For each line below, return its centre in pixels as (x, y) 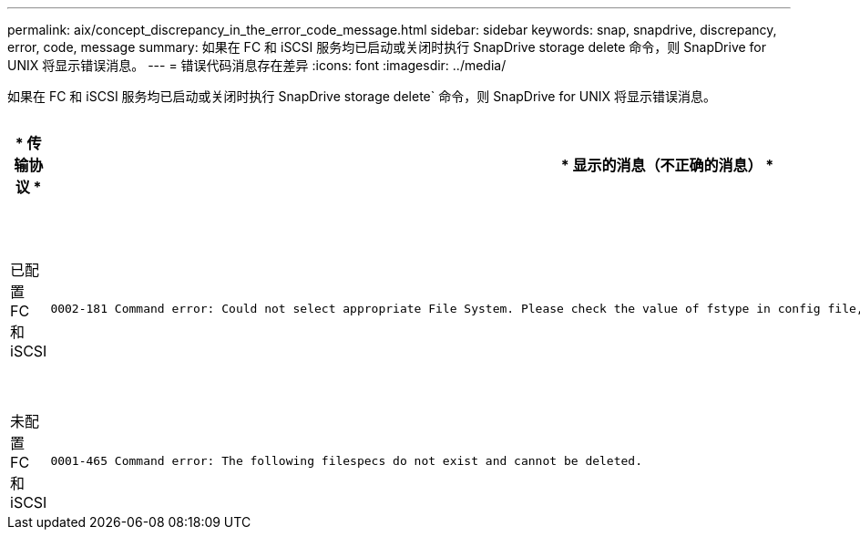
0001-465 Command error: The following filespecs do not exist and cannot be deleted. (347, 460)
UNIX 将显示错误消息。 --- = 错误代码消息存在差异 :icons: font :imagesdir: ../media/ (257, 65)
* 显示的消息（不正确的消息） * (667, 165)
